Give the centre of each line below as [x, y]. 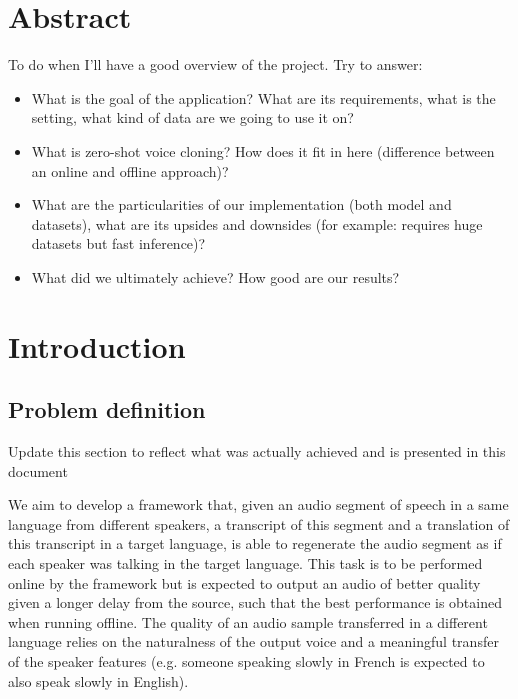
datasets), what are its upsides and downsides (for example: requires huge [257, 223]
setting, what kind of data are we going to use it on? [192, 117]
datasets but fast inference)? [118, 243]
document [38, 470]
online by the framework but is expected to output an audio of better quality [244, 582]
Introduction [97, 345]
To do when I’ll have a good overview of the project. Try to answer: [215, 64]
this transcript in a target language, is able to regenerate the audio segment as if [255, 543]
